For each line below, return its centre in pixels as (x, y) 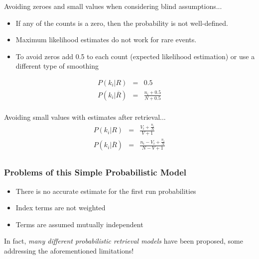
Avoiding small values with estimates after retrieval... (85, 117)
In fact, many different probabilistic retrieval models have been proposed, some (124, 241)
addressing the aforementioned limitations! (69, 251)
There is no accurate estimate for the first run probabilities (106, 191)
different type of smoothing (57, 66)
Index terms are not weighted (61, 208)
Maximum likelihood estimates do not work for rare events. (106, 40)
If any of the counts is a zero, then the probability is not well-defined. (122, 23)
